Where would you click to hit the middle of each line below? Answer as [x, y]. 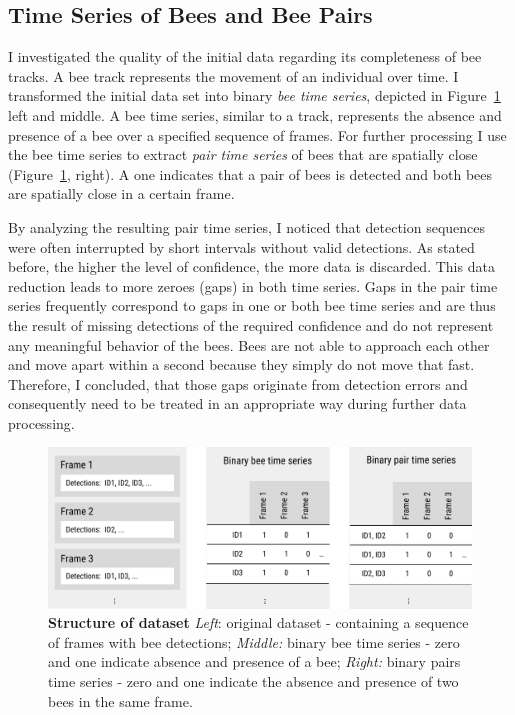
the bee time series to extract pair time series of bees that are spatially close [243, 154]
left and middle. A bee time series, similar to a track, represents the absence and [255, 114]
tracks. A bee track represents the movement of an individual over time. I [233, 75]
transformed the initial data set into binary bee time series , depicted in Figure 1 [254, 95]
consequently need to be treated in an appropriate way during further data [237, 403]
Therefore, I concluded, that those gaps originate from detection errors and [238, 383]
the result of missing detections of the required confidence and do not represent [251, 324]
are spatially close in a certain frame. [121, 193]
